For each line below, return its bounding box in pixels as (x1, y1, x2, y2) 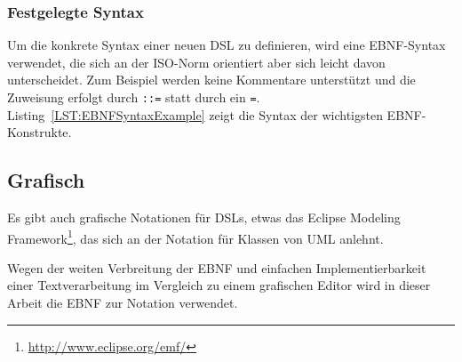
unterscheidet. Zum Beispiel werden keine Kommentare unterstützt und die (7, 70, 416, 89)
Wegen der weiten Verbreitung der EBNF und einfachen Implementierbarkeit (7, 258, 426, 277)
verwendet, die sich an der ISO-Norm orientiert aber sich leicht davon (7, 52, 386, 71)
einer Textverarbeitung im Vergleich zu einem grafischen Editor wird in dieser (7, 276, 431, 294)
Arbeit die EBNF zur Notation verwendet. (7, 294, 238, 312)
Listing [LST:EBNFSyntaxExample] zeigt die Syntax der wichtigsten (7, 105, 383, 124)
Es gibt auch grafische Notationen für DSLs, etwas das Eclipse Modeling (7, 208, 401, 227)
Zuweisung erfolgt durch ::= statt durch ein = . (7, 88, 260, 106)
